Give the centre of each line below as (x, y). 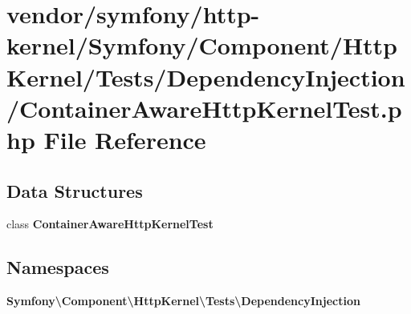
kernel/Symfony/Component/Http (202, 45)
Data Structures (75, 190)
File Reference (125, 139)
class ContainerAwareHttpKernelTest (110, 224)
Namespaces (58, 267)
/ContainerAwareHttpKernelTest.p (204, 108)
